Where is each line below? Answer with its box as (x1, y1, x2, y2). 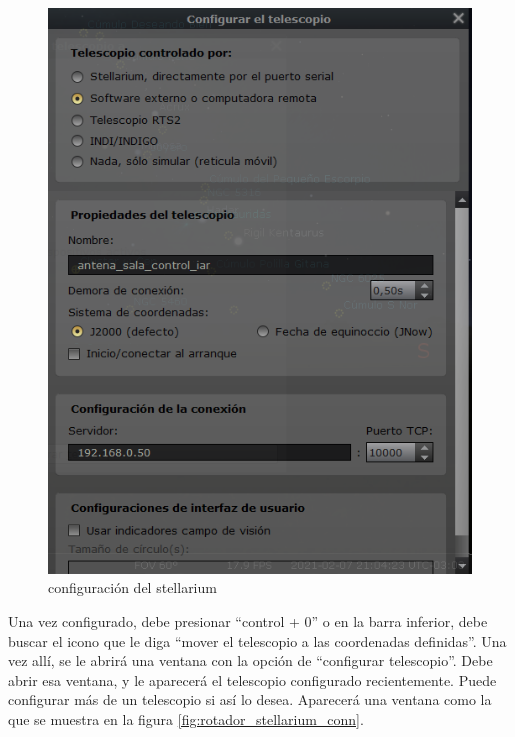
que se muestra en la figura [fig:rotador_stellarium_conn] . (8, 709, 364, 730)
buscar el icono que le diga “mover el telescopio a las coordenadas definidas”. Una (8, 630, 507, 651)
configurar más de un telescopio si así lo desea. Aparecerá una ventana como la (8, 689, 492, 710)
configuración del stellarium (48, 577, 217, 598)
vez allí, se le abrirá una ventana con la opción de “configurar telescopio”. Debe (8, 650, 493, 671)
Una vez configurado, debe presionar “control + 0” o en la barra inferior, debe (8, 611, 488, 632)
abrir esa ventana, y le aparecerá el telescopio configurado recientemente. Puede (8, 669, 497, 690)
